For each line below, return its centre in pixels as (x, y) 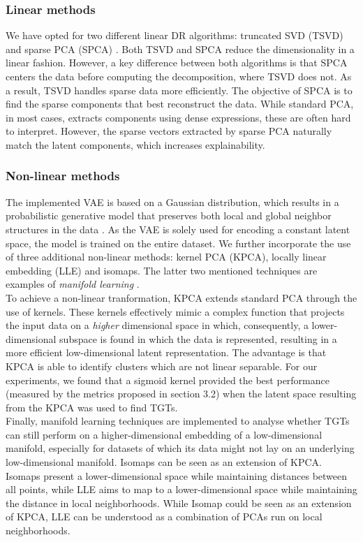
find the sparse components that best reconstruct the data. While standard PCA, (180, 104)
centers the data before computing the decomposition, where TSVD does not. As (179, 76)
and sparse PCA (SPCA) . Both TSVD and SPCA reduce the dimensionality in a (180, 49)
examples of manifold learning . (73, 284)
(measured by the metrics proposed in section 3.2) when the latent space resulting (181, 394)
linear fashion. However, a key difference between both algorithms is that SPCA (177, 63)
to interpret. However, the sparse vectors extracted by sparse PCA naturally (169, 131)
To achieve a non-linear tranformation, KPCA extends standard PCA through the (181, 297)
